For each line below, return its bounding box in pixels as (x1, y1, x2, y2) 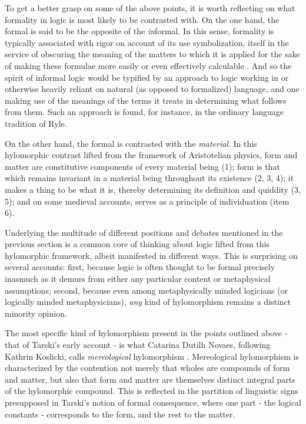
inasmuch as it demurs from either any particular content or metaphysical (5, 272, 271, 285)
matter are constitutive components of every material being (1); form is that (5, 160, 280, 172)
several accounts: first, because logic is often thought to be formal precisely (5, 261, 275, 273)
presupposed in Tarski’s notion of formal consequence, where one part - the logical (5, 396, 301, 408)
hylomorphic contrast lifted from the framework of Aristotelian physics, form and (5, 149, 298, 161)
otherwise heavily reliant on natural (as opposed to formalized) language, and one (5, 83, 300, 95)
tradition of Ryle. (5, 117, 67, 129)
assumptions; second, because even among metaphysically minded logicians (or (5, 284, 288, 296)
